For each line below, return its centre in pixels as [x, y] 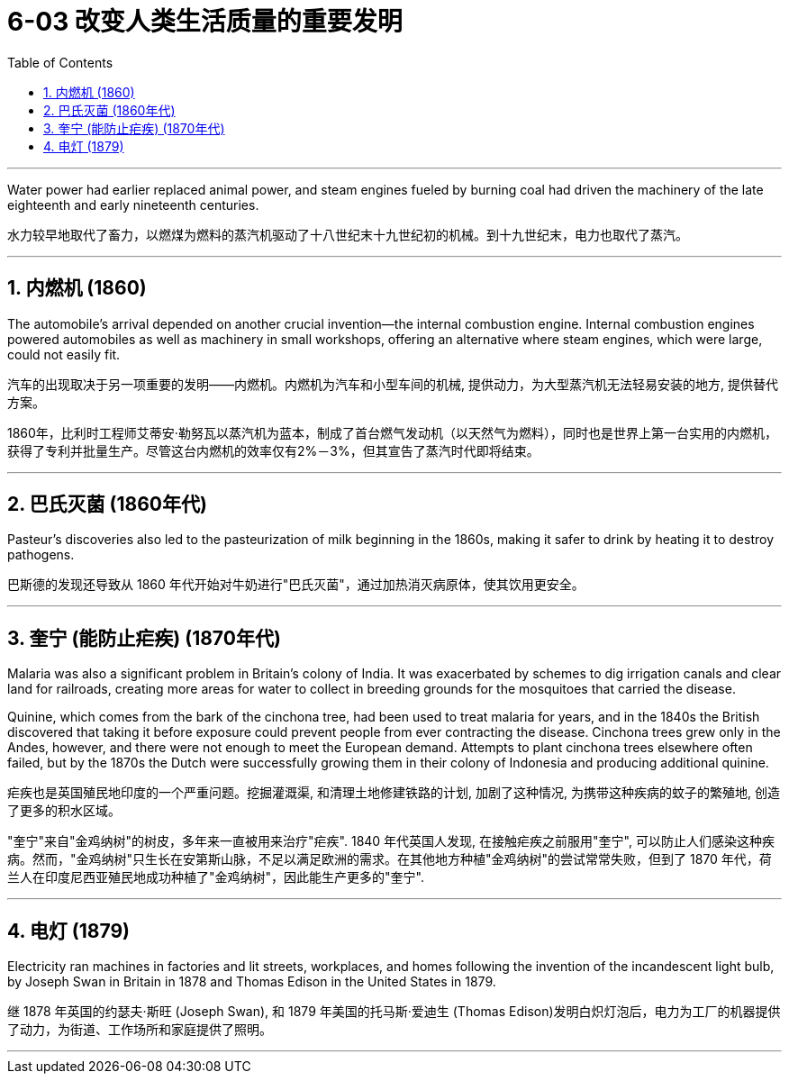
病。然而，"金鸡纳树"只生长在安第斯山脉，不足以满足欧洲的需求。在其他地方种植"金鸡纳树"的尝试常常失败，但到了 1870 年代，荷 [390, 859]
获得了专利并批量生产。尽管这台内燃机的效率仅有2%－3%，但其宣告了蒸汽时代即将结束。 [273, 450]
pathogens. [41, 555]
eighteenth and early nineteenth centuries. [133, 204]
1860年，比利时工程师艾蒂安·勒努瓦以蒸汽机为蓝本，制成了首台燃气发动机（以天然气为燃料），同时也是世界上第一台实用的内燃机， [392, 432]
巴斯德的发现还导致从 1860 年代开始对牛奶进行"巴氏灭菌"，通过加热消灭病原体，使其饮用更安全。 [296, 585]
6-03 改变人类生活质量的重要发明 [205, 22]
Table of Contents [60, 62]
